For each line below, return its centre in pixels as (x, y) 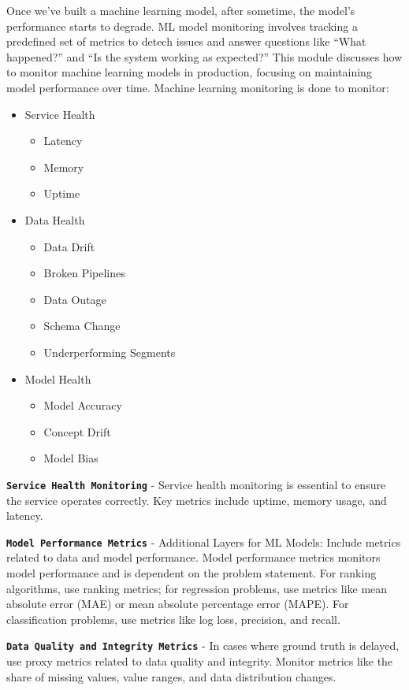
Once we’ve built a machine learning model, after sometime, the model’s (181, 10)
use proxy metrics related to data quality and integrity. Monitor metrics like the (200, 661)
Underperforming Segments (110, 352)
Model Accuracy (83, 405)
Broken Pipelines (84, 273)
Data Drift (69, 246)
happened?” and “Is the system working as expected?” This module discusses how (204, 56)
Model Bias (71, 458)
